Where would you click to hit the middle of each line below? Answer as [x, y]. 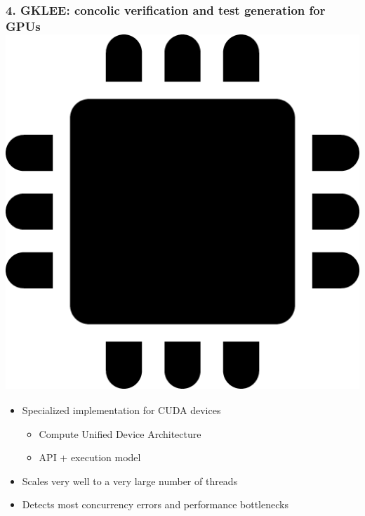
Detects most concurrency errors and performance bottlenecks [155, 504]
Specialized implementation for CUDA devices [121, 410]
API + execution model [90, 457]
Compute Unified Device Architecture [120, 433]
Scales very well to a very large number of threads [130, 480]
